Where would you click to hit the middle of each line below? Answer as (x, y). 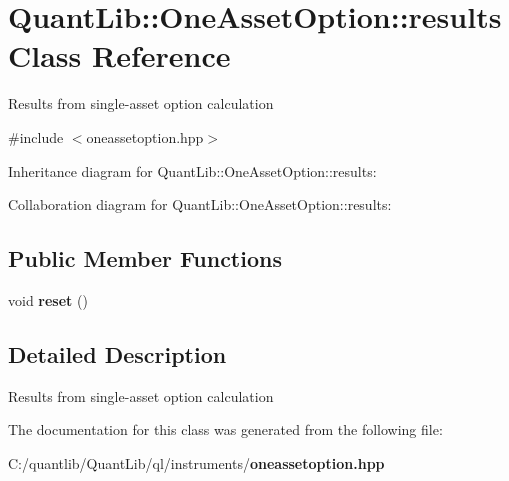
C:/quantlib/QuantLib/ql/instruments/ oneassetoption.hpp (196, 462)
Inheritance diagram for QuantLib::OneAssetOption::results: (192, 170)
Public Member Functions (145, 258)
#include (36, 136)
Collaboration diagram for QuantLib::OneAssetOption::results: (200, 204)
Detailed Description (117, 353)
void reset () (48, 299)
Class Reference (119, 55)
